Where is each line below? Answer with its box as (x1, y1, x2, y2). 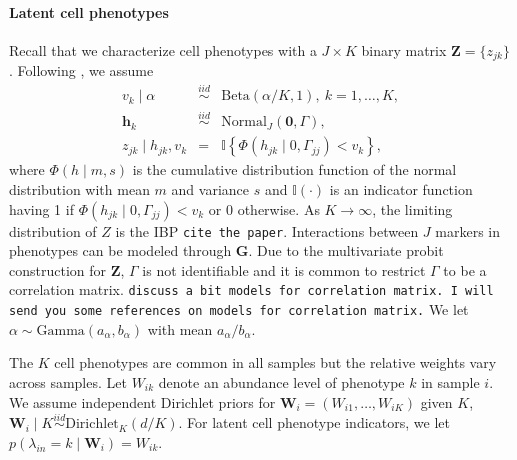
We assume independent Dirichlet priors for (9, 391, 276, 412)
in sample (421, 371, 480, 392)
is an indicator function (329, 178, 473, 199)
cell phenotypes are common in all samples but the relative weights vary (54, 352, 497, 373)
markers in (435, 220, 501, 241)
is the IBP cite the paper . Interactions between (115, 220, 419, 241)
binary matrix (361, 39, 447, 60)
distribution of (9, 220, 97, 241)
